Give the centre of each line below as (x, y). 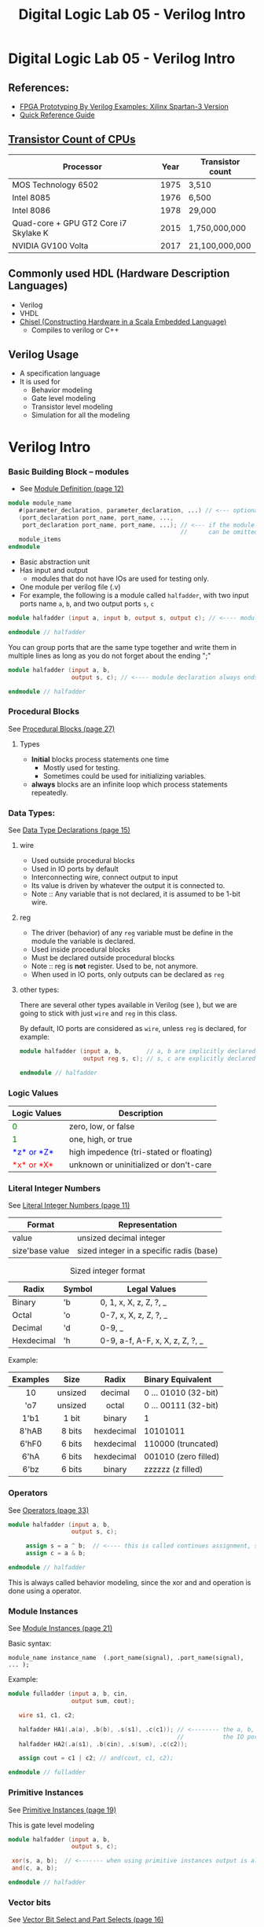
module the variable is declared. (83, 941)
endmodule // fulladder (47, 1773)
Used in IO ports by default (75, 869)
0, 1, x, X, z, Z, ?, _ (134, 1302)
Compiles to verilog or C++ (75, 330)
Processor (82, 167)
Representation (148, 1225)
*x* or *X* (33, 1165)
